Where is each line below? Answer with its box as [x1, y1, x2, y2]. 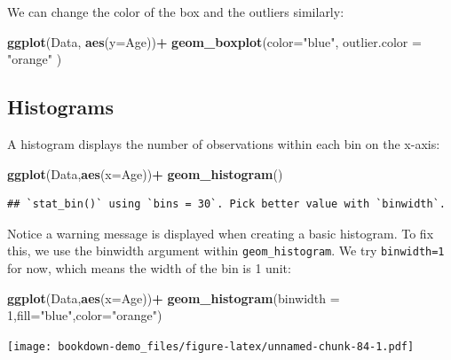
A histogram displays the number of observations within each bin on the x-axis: [7, 134, 440, 153]
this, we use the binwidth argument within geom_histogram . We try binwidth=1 [7, 241, 445, 260]
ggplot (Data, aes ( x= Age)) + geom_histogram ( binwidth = [7, 288, 340, 307]
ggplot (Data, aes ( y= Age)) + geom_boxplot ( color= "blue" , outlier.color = [7, 32, 422, 51]
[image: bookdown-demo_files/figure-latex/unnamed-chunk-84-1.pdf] [7, 340, 415, 353]
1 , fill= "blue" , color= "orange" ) [7, 306, 162, 325]
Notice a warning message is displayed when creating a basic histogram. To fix [7, 223, 434, 242]
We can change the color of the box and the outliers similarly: [7, 3, 344, 20]
